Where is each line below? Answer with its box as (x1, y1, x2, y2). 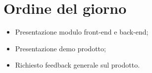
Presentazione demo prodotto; (15, 43, 106, 53)
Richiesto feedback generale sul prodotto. (15, 60, 140, 70)
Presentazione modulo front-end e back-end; (15, 27, 149, 37)
